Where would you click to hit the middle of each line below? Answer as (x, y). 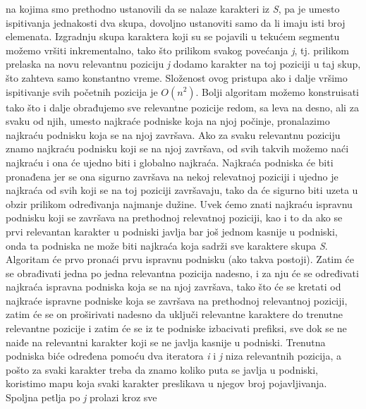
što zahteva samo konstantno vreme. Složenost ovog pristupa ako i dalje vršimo (177, 77)
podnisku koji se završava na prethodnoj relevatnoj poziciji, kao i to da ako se (174, 218)
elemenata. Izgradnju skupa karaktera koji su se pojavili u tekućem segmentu (173, 36)
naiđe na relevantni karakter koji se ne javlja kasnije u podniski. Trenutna (166, 342)
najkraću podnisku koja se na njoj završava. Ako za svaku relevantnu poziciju (173, 134)
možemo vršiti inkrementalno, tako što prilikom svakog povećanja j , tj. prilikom (177, 50)
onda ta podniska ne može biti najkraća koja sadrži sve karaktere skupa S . (167, 245)
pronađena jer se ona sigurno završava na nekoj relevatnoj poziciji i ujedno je (172, 176)
